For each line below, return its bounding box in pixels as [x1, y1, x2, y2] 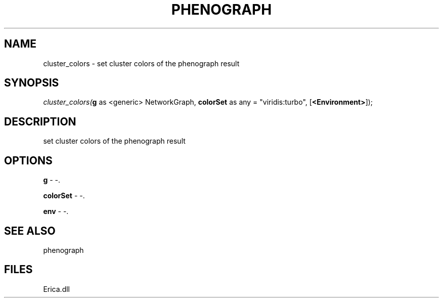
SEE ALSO [4, 224, 56, 237]
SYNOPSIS [4, 76, 59, 90]
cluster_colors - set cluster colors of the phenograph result [43, 59, 240, 68]
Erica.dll [43, 284, 70, 293]
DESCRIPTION [4, 115, 76, 128]
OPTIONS [4, 154, 53, 167]
